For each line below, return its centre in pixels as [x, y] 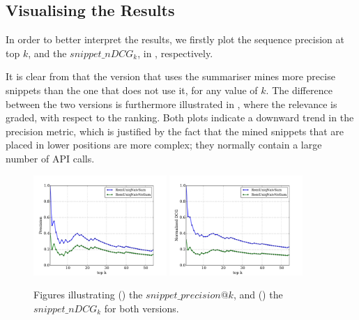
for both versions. [142, 308]
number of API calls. [50, 158]
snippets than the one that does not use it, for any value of [132, 90]
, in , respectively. [175, 53]
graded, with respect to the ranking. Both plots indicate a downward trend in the [180, 117]
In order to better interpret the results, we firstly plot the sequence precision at [175, 39]
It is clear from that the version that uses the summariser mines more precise [170, 76]
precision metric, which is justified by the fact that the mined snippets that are [175, 131]
